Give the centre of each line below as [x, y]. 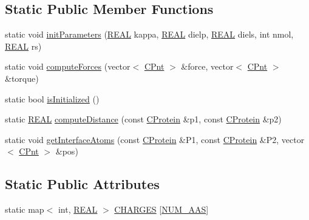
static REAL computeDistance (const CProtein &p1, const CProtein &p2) [143, 119]
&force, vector [207, 66]
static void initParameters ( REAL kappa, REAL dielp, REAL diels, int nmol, [149, 34]
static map [25, 209]
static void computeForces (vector [68, 66]
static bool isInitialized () [52, 98]
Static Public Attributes [82, 184]
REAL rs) [23, 46]
